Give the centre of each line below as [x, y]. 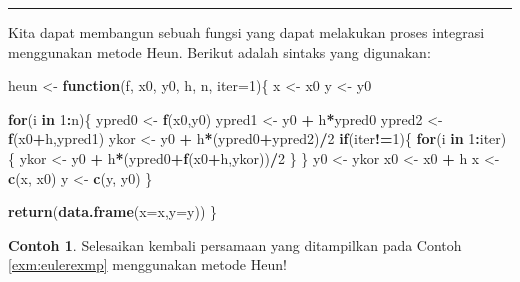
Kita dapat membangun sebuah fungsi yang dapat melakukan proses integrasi [246, 32]
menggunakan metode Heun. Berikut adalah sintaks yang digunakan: [219, 51]
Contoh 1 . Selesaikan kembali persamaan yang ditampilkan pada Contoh [235, 244]
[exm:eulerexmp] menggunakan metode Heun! [147, 264]
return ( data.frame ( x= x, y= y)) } [113, 211]
